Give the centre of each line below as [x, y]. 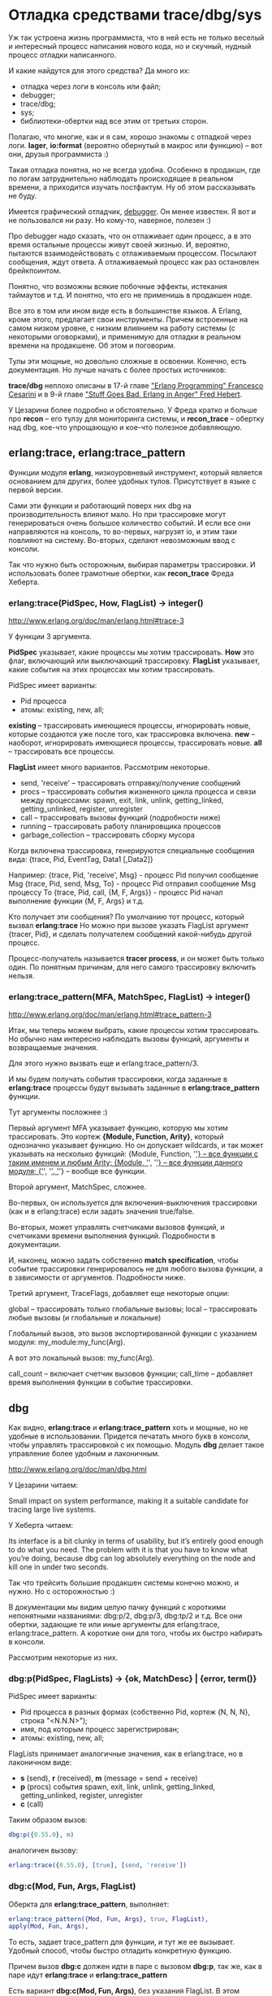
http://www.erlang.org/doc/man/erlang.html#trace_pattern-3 [110, 1014]
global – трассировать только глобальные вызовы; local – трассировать [133, 1309]
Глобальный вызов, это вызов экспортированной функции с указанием [133, 1333]
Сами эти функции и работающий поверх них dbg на [100, 506]
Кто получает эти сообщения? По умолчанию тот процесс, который [127, 917]
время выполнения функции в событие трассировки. [101, 1382]
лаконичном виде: [40, 1762]
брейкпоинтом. [35, 270]
